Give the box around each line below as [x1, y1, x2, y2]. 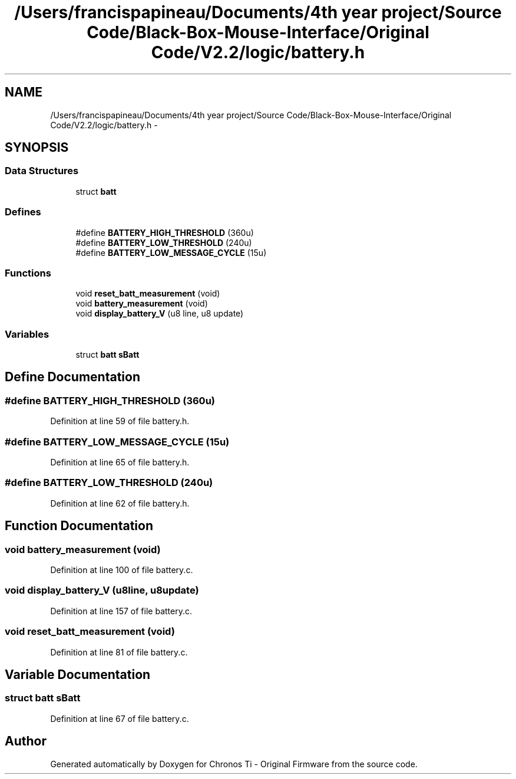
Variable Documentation [5, 667, 151, 682]
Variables [5, 328, 49, 340]
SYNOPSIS [5, 140, 69, 155]
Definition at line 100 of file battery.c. [50, 565, 193, 575]
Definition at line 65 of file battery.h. [50, 457, 190, 468]
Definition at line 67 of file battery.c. [50, 713, 189, 724]
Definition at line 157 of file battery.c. [50, 605, 192, 616]
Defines [5, 206, 41, 218]
